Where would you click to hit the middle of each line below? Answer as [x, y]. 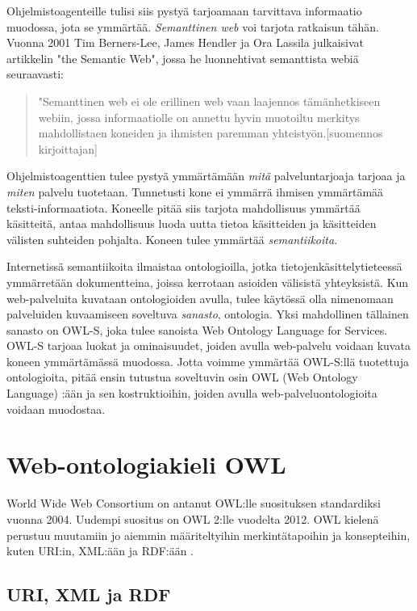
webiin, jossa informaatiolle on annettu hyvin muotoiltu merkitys [199, 117]
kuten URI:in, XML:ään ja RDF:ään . [100, 551]
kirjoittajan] [68, 148]
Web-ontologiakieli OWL [146, 464]
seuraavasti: [35, 74]
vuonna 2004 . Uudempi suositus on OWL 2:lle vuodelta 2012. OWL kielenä [193, 518]
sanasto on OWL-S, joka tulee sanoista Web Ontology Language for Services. [197, 329]
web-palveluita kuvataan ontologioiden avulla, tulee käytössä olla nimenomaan [200, 298]
